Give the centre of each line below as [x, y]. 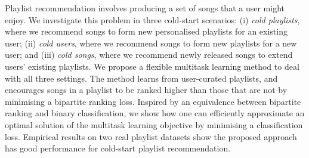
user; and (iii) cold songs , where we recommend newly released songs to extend [149, 55]
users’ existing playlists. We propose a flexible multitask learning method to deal [152, 66]
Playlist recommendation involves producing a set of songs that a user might [145, 8]
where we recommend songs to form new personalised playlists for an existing [146, 31]
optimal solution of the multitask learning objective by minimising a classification [154, 124]
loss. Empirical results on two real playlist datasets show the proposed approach [151, 136]
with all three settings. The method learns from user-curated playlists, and [141, 78]
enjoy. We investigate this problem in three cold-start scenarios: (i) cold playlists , [152, 19]
